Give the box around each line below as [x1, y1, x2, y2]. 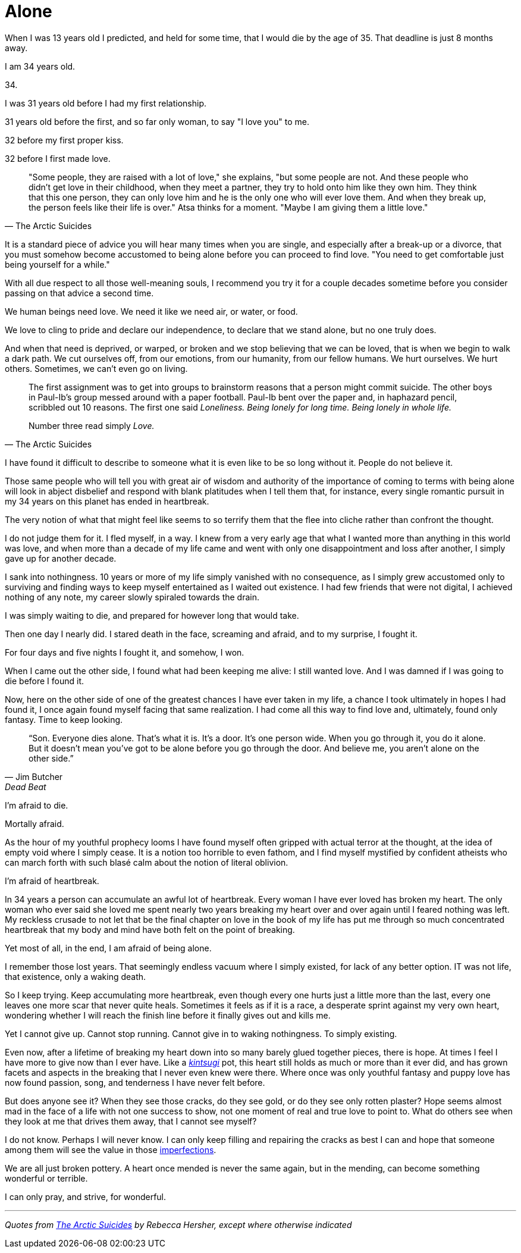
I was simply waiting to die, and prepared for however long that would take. [5, 610, 299, 621]
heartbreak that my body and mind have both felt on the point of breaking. [5, 924, 295, 935]
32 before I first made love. [5, 153, 111, 164]
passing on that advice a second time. [5, 287, 154, 298]
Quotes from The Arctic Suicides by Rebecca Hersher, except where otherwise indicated [5, 1219, 352, 1230]
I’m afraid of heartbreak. [5, 875, 99, 886]
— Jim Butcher [5, 771, 63, 782]
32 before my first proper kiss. [5, 134, 124, 145]
